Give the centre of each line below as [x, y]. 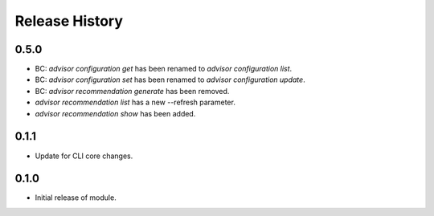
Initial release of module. [76, 198]
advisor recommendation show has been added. [115, 113]
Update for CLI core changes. [84, 156]
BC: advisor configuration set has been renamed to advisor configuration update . [170, 79]
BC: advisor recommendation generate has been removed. [132, 91]
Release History [69, 21]
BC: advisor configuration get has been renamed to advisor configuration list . [164, 69]
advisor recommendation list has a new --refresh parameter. [135, 102]
